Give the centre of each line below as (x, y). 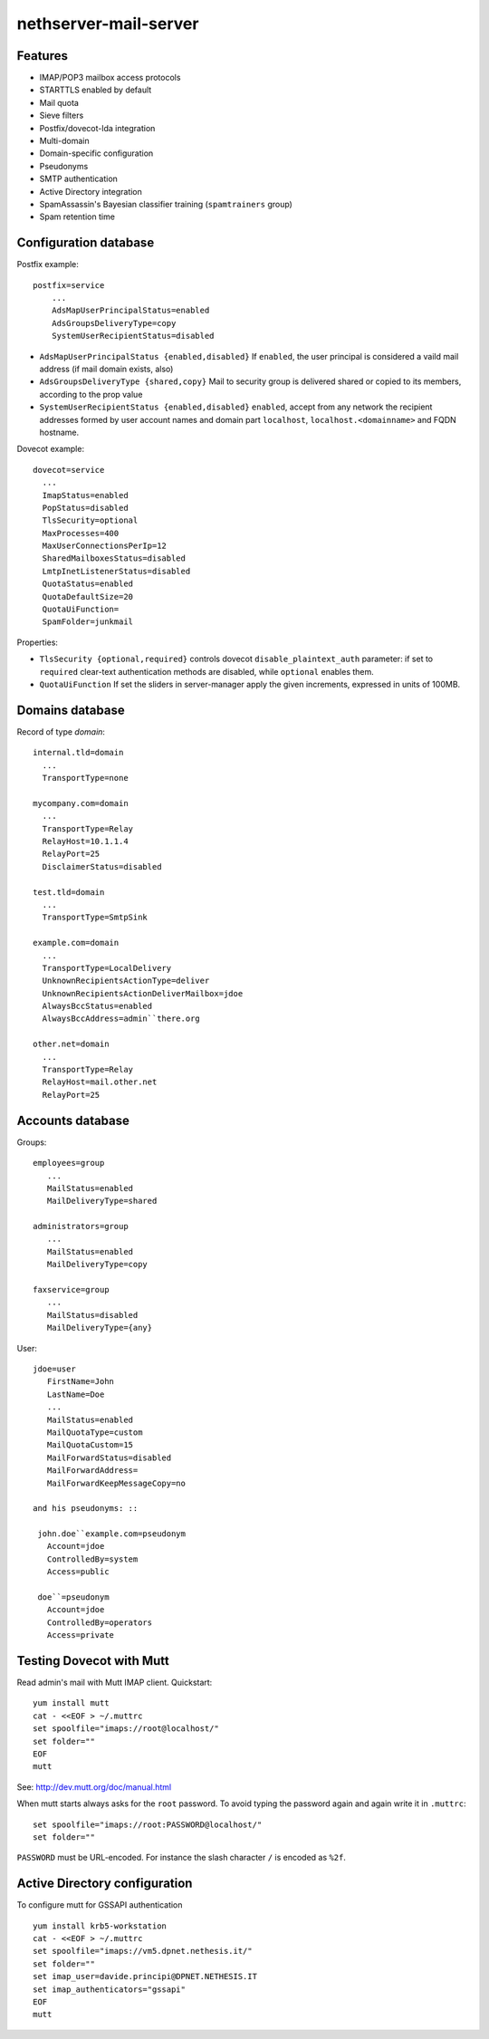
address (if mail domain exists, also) (106, 369)
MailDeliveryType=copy (97, 1265)
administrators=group (81, 1226)
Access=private (81, 1635)
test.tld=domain (69, 892)
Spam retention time (77, 216)
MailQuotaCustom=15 (90, 1445)
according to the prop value (91, 394)
